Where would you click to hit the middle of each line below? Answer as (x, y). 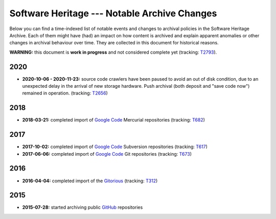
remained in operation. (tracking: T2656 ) (65, 93)
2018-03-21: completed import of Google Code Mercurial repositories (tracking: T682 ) (114, 120)
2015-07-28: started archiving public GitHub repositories (83, 207)
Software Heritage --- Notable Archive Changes (113, 13)
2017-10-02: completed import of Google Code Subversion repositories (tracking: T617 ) (115, 147)
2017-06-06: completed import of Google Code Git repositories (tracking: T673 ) (107, 154)
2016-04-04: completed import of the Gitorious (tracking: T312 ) (90, 181)
